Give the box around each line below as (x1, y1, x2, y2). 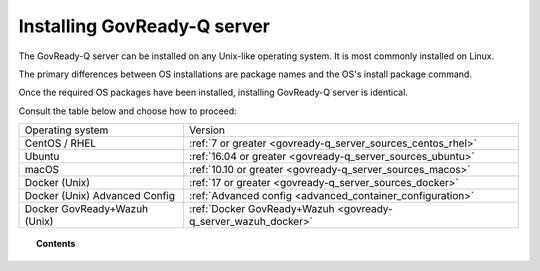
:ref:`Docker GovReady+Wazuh (188, 202, 335, 216)
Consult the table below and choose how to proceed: (18, 105, 237, 117)
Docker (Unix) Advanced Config (24, 189, 175, 203)
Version (188, 123, 225, 137)
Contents (36, 238, 76, 250)
